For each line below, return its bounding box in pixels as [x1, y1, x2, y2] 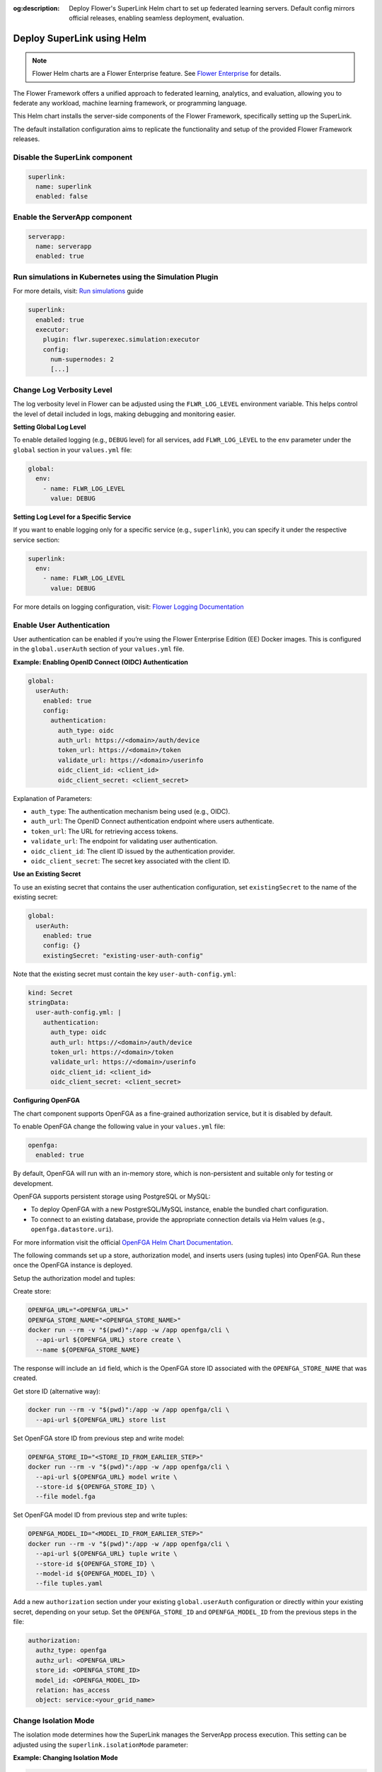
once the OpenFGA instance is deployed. [13, 1261, 133, 1269]
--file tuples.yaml [35, 1579, 103, 1588]
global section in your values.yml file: [13, 445, 132, 454]
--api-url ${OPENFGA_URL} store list [35, 1415, 166, 1424]
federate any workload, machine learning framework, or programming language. [13, 99, 248, 107]
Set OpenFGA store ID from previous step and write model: [13, 1434, 185, 1442]
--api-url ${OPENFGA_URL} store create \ [35, 1336, 182, 1344]
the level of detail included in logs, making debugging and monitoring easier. [13, 410, 236, 418]
